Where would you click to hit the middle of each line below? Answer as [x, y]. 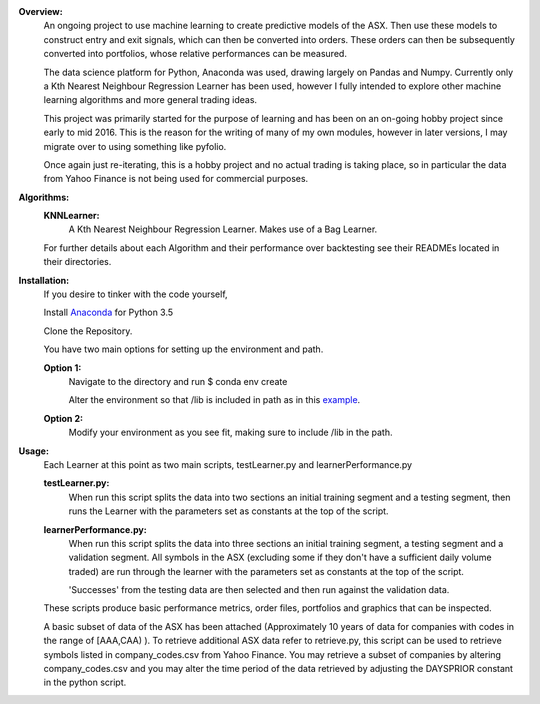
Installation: [44, 280]
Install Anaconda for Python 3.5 [108, 312]
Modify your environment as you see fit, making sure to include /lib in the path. [230, 432]
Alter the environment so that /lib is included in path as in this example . [214, 400]
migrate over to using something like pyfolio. [135, 146]
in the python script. [85, 682]
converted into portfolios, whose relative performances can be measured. [195, 54]
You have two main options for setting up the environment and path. [183, 349]
